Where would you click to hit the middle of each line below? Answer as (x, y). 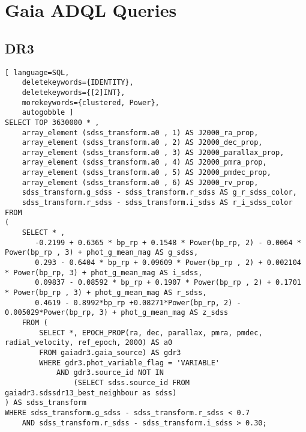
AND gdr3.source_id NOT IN (110, 373)
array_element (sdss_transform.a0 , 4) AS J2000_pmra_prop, (144, 163)
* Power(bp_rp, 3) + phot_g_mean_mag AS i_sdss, (104, 272)
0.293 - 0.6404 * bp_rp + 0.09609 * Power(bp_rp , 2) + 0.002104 (168, 263)
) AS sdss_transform (46, 403)
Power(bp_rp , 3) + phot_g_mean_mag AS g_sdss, (102, 253)
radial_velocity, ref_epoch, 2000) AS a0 (89, 343)
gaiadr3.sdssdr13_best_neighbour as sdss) (91, 393)
